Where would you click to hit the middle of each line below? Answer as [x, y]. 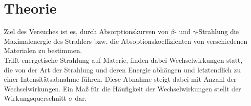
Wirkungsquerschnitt [35, 98]
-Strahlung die [218, 31]
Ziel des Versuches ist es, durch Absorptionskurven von [86, 31]
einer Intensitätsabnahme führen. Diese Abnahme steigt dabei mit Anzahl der [120, 79]
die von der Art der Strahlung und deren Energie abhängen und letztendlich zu [123, 69]
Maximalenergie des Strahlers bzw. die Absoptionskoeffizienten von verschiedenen [126, 41]
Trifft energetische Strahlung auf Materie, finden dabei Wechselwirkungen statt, [123, 60]
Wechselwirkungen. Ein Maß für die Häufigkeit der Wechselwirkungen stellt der [123, 88]
